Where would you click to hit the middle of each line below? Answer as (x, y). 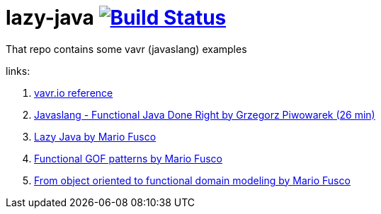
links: (18, 71)
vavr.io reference (74, 93)
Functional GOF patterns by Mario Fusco (128, 158)
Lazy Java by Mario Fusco (95, 136)
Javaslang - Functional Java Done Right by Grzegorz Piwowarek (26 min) (205, 114)
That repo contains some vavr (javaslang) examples (126, 49)
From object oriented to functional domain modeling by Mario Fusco (192, 180)
